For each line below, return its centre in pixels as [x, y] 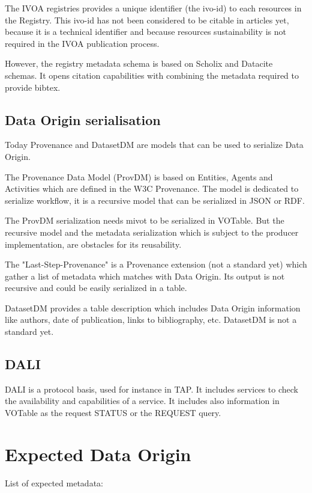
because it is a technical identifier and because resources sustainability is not [145, 32]
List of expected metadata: [54, 482]
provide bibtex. [33, 87]
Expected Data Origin [98, 454]
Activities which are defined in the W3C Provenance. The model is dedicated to [152, 188]
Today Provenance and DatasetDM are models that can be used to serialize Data [154, 145]
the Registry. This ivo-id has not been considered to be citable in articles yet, [147, 20]
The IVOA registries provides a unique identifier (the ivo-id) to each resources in [153, 8]
